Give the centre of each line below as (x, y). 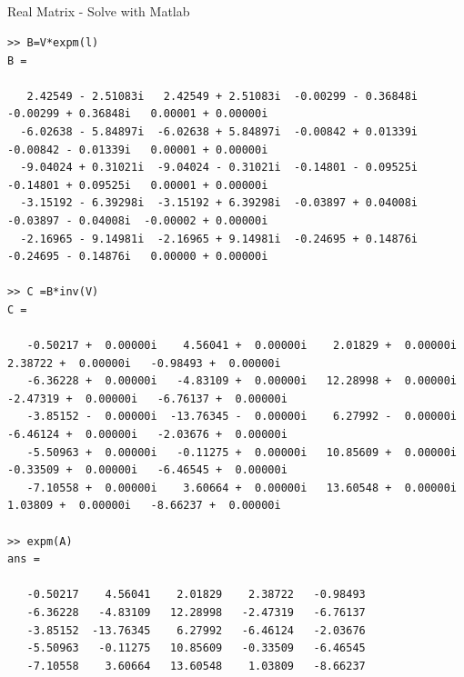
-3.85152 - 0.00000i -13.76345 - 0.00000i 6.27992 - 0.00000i (242, 417)
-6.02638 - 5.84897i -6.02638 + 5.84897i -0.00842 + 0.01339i (219, 131)
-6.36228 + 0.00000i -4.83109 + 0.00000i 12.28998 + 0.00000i (242, 381)
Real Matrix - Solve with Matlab (99, 11)
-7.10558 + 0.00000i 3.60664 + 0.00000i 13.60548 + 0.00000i (242, 488)
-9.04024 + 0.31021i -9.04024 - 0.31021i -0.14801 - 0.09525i (219, 168)
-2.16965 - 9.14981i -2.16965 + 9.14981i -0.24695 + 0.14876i (219, 239)
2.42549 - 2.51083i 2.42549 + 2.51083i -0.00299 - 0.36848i (222, 96)
